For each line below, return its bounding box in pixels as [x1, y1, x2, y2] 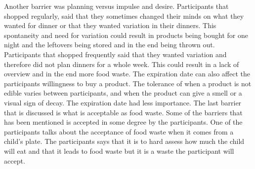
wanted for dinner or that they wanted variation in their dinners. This [4, 20, 216, 31]
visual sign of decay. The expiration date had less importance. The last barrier [4, 97, 242, 107]
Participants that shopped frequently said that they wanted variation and [4, 49, 227, 59]
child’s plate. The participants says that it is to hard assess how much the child [4, 136, 245, 146]
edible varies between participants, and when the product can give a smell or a [4, 88, 242, 98]
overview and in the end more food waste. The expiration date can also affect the [4, 68, 251, 79]
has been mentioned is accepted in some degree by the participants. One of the [4, 117, 243, 127]
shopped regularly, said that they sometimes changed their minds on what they [4, 10, 244, 21]
